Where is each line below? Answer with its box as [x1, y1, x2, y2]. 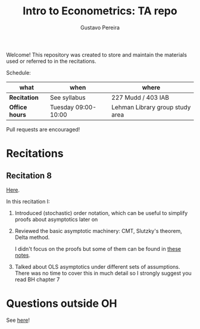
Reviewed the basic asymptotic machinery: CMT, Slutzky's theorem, [14, 227, 183, 234]
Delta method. [14, 233, 50, 241]
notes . [14, 251, 31, 259]
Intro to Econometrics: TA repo [23, 4, 177, 18]
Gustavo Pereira [80, 24, 120, 31]
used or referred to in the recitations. [6, 57, 96, 64]
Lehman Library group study [111, 103, 191, 111]
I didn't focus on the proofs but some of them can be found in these [14, 245, 182, 252]
